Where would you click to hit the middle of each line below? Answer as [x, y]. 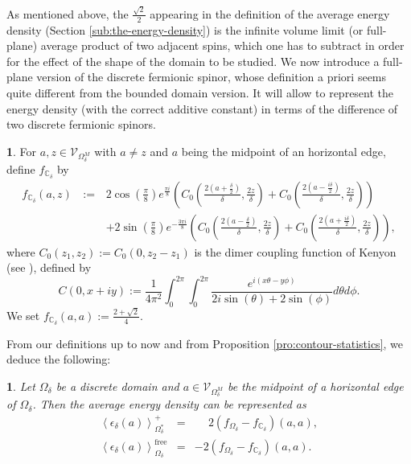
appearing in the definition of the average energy [270, 13]
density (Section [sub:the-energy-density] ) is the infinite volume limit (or [185, 29]
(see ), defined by [49, 267]
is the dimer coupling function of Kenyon [295, 251]
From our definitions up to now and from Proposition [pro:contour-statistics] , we [205, 343]
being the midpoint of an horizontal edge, [284, 151]
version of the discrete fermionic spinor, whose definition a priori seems [212, 77]
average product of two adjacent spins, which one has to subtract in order [222, 45]
